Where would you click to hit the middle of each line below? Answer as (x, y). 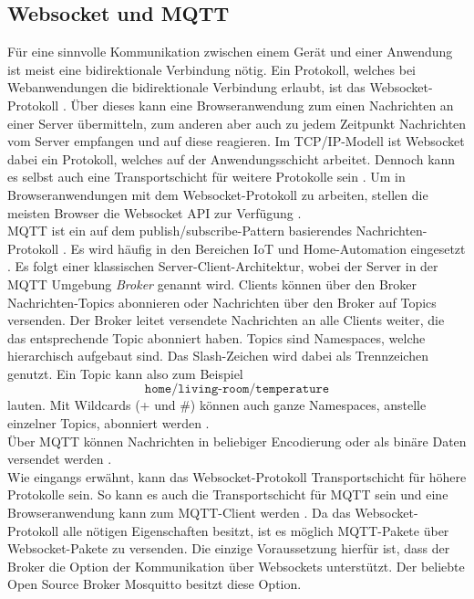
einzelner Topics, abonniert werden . (108, 423)
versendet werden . (60, 459)
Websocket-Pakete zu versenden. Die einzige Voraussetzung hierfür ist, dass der (229, 548)
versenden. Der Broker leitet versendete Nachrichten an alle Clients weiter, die (226, 320)
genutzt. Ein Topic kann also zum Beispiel (125, 373)
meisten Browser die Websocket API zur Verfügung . (155, 212)
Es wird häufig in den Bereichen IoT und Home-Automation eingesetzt (268, 248)
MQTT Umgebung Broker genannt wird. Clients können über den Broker (212, 284)
